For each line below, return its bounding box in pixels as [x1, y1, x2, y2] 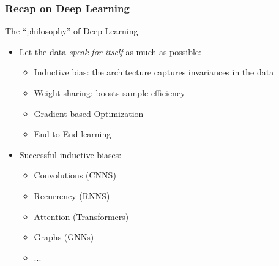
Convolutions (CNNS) [34, 169, 116, 181]
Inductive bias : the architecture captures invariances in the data [34, 66, 274, 78]
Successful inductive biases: [19, 148, 122, 161]
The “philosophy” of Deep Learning [5, 25, 138, 37]
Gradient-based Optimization [34, 107, 144, 120]
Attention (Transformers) [34, 210, 129, 222]
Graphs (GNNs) [34, 230, 94, 243]
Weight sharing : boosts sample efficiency [34, 86, 185, 99]
